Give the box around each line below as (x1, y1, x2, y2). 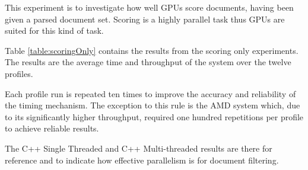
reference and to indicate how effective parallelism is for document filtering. (5, 153, 279, 166)
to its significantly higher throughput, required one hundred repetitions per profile (5, 110, 304, 123)
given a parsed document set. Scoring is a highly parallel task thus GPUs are (5, 12, 285, 25)
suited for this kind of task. (5, 24, 104, 37)
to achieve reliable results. (5, 122, 99, 134)
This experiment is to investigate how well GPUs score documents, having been (5, 1, 294, 13)
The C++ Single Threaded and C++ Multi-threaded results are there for (5, 142, 272, 154)
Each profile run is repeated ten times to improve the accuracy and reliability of (5, 87, 296, 100)
